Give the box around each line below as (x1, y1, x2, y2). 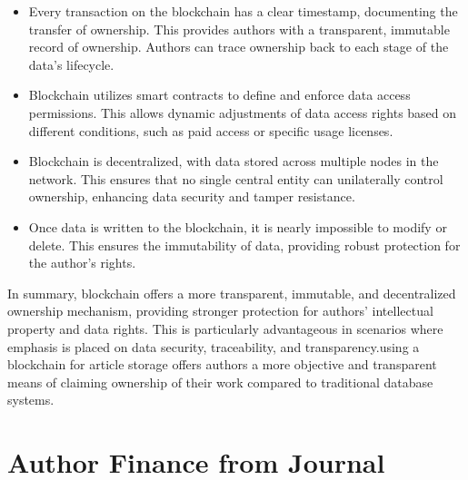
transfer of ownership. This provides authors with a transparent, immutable (28, 19, 450, 38)
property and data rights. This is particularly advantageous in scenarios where (7, 318, 443, 338)
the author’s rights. (28, 253, 136, 272)
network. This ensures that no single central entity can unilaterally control (28, 169, 443, 188)
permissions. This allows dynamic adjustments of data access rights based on (28, 103, 457, 122)
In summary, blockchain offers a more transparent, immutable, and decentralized (7, 283, 456, 302)
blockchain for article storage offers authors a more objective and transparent (7, 355, 437, 374)
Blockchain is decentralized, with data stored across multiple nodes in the (28, 152, 439, 171)
